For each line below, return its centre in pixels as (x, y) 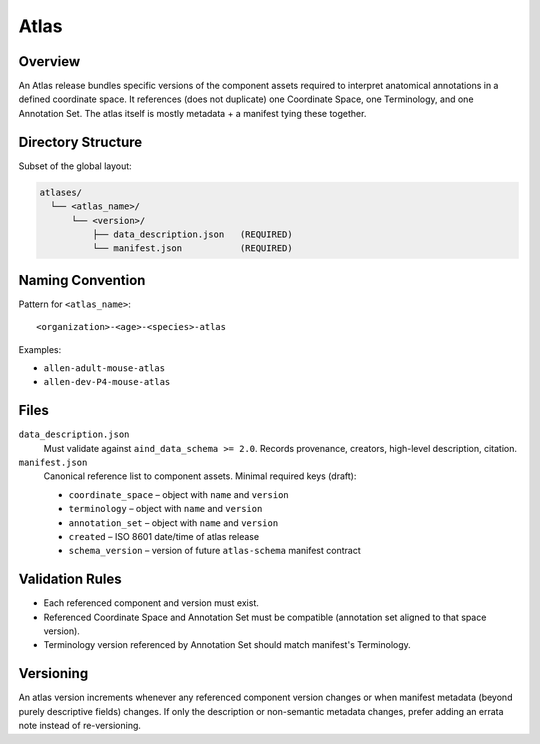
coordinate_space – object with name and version (178, 494)
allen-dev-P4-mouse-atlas (107, 382)
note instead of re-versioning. (80, 726)
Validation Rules (70, 579)
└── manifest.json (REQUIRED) (192, 248)
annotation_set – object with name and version (173, 522)
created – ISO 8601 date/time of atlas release (164, 536)
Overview (49, 61)
